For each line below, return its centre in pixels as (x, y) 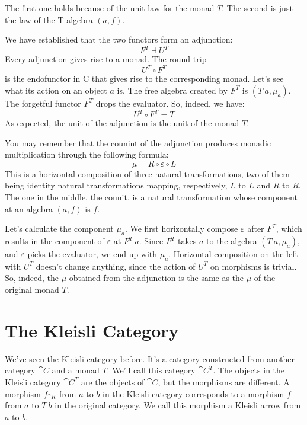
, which (289, 229)
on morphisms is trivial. (253, 266)
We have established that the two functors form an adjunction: (119, 39)
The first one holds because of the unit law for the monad (110, 8)
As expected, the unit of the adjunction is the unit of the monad (122, 123)
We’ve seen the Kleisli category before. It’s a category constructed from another (150, 358)
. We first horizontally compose (181, 229)
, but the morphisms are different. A (224, 381)
